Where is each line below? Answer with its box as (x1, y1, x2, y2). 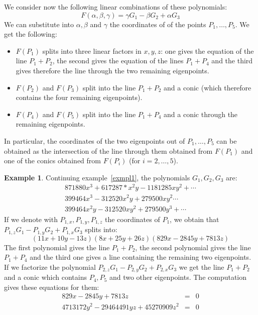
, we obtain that (170, 214, 219, 224)
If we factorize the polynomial (4, 261, 96, 272)
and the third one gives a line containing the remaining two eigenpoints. (30, 252, 251, 262)
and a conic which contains (4, 272, 87, 282)
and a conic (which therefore (164, 82, 251, 92)
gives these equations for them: (4, 281, 99, 292)
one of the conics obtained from (4, 155, 101, 166)
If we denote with (4, 214, 58, 224)
